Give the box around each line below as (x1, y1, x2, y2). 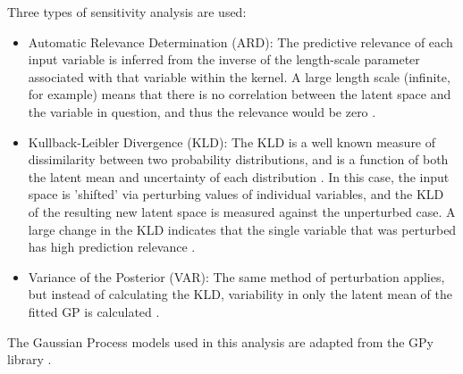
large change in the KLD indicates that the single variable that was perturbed (28, 220, 457, 238)
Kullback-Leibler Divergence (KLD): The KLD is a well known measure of (28, 132, 436, 151)
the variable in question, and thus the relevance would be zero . (28, 102, 376, 121)
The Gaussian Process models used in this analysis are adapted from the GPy (7, 332, 434, 351)
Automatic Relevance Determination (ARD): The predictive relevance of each (28, 32, 453, 51)
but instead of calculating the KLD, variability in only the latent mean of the (28, 285, 453, 303)
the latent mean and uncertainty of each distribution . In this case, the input (28, 167, 450, 186)
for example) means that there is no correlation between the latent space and (28, 85, 451, 104)
